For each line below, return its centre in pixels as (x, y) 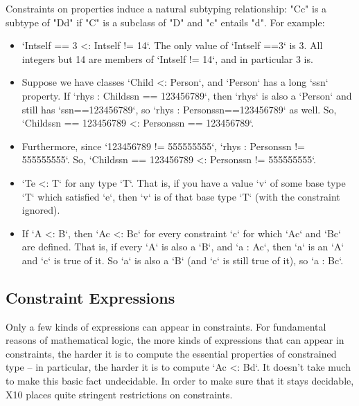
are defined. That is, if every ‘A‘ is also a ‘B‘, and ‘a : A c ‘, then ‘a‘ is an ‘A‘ (183, 247)
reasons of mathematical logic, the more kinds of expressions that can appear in (175, 340)
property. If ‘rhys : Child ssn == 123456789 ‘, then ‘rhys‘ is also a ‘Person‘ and (187, 95)
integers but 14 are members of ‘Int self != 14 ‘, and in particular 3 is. (167, 58)
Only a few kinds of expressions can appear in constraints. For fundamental (166, 326)
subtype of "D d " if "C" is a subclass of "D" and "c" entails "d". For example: (165, 22)
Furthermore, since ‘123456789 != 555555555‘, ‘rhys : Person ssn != (163, 146)
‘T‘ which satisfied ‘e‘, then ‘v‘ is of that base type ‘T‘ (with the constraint (181, 196)
